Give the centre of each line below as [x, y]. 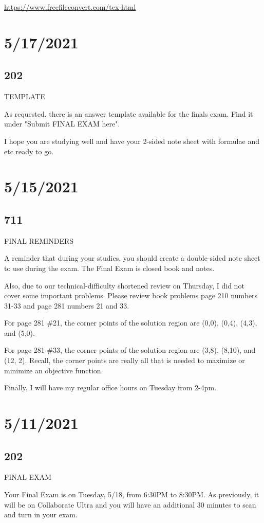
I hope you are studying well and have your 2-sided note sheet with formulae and [132, 141]
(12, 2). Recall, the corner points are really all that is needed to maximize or [125, 360]
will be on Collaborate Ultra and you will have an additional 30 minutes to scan [130, 504]
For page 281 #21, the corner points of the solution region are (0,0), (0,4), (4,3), [131, 323]
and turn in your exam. [41, 515]
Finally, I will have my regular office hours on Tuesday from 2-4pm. [110, 387]
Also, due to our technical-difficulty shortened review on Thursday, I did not [124, 285]
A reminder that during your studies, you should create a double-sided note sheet [132, 258]
